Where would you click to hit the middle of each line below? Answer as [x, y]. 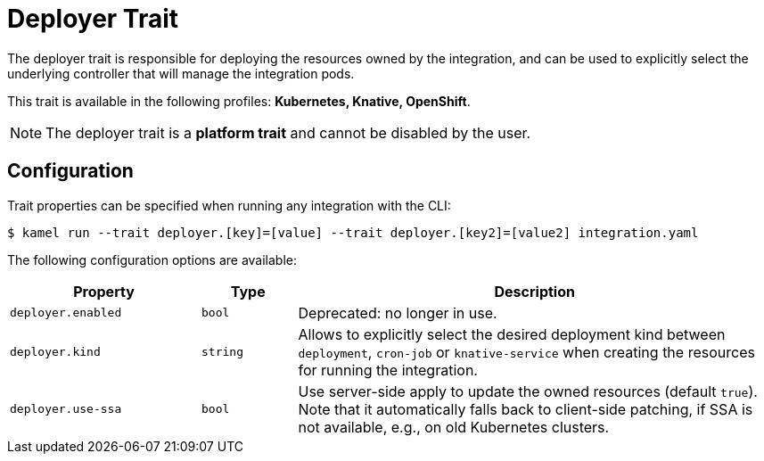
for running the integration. [388, 370]
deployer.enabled [66, 313]
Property [104, 291]
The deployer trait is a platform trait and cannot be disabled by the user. [288, 132]
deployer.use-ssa [66, 409]
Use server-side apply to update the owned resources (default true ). [528, 391]
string [222, 352]
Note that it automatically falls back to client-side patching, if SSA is [526, 409]
